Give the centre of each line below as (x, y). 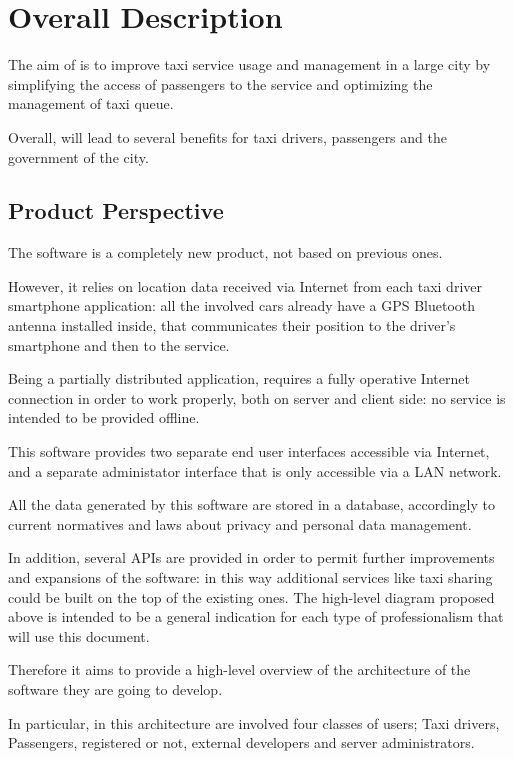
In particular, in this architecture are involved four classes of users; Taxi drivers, (254, 722)
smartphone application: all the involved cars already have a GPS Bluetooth (242, 305)
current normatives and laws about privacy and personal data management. (240, 523)
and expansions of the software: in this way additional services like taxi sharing (250, 577)
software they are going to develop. (115, 688)
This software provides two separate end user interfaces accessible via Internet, (249, 451)
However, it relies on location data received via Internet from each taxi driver (245, 285)
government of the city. (78, 156)
